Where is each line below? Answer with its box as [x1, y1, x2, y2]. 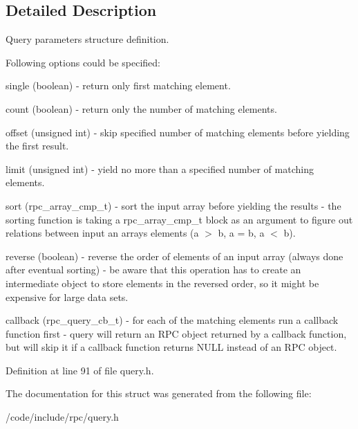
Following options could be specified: [6, 55, 160, 69]
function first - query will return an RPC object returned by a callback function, [6, 326, 347, 340]
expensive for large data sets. [6, 289, 129, 304]
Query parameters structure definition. [6, 32, 169, 46]
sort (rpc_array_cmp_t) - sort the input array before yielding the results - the [6, 198, 341, 212]
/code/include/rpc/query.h [6, 410, 119, 424]
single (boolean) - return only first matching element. [6, 78, 231, 93]
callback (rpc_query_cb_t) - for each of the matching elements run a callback [6, 313, 339, 327]
